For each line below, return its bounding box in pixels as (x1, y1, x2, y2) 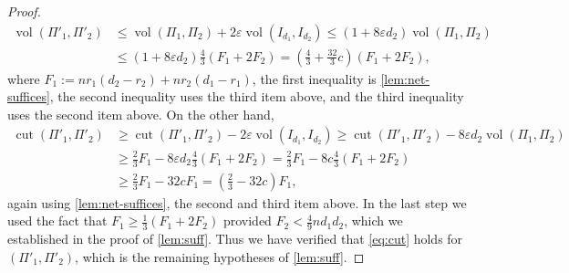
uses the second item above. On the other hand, (7, 104, 274, 123)
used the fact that (7, 211, 108, 230)
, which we (344, 211, 403, 230)
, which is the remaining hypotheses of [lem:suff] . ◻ (75, 247, 365, 266)
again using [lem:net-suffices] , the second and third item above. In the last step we (7, 193, 467, 212)
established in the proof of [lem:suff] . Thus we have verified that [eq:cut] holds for (7, 229, 463, 248)
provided (222, 211, 272, 230)
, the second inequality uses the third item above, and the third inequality (49, 87, 464, 106)
